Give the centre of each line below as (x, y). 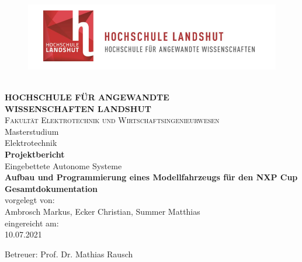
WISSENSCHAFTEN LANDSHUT (78, 108)
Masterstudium (32, 131)
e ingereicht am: (32, 223)
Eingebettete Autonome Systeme (63, 165)
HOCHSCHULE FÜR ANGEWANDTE (87, 97)
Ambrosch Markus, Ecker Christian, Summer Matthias (103, 211)
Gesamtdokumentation (51, 188)
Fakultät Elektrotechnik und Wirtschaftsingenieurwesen (112, 120)
